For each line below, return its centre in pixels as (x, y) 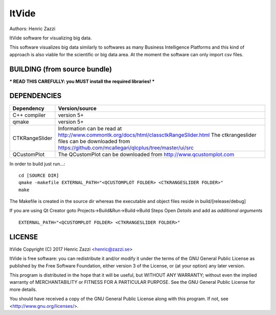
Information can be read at (90, 128)
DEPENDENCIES (36, 96)
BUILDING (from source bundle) (61, 69)
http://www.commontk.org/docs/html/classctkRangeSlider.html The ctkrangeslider (157, 134)
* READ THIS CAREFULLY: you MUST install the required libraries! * (82, 81)
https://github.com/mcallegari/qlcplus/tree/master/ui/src (126, 147)
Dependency (28, 108)
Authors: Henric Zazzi (32, 29)
